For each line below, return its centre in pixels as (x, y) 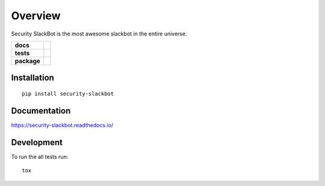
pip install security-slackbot (68, 94)
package (27, 61)
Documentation (41, 110)
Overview (36, 16)
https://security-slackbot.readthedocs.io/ (62, 125)
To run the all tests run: (40, 157)
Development (37, 142)
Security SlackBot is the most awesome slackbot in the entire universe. (99, 34)
